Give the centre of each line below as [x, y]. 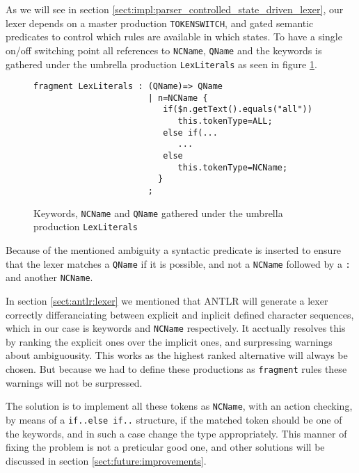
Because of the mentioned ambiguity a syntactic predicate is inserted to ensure [174, 250]
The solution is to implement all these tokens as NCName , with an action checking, [179, 406]
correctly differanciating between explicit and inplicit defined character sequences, [180, 314]
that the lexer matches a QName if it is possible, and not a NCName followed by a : [178, 263]
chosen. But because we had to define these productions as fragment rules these [176, 368]
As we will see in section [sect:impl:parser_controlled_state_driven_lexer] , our [175, 9]
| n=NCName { [178, 98]
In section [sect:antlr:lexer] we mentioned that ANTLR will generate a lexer [167, 300]
